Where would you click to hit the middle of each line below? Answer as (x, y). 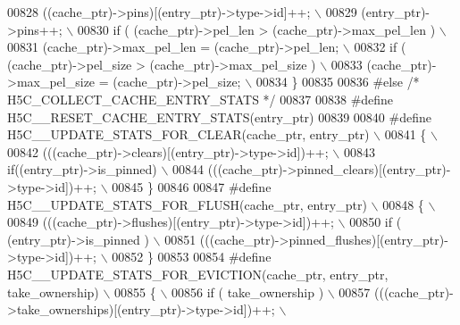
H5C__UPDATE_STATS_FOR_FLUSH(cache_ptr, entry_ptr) (187, 204)
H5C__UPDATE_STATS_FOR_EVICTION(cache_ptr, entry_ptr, (198, 274)
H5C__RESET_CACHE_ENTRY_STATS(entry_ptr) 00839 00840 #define (219, 117)
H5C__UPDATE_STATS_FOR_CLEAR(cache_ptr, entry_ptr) (188, 134)
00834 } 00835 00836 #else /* (338, 82)
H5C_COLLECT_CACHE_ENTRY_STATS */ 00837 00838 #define (201, 99)
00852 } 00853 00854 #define (192, 257)
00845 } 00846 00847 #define (192, 186)
